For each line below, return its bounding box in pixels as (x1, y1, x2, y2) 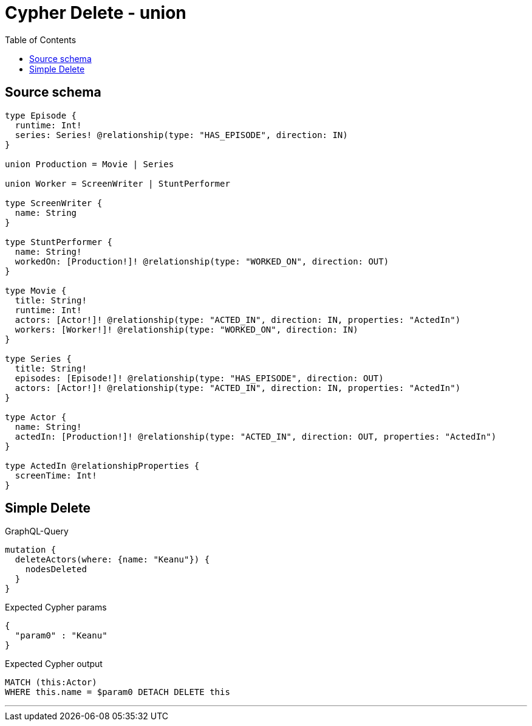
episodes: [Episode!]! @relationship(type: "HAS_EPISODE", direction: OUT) (15, 373, 384, 383)
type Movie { (5, 285, 67, 296)
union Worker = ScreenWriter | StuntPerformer (5, 178, 230, 188)
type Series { (5, 353, 72, 364)
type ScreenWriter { (5, 198, 103, 208)
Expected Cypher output (5, 659, 103, 669)
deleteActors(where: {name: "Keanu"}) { (15, 555, 210, 565)
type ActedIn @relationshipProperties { (5, 460, 200, 471)
